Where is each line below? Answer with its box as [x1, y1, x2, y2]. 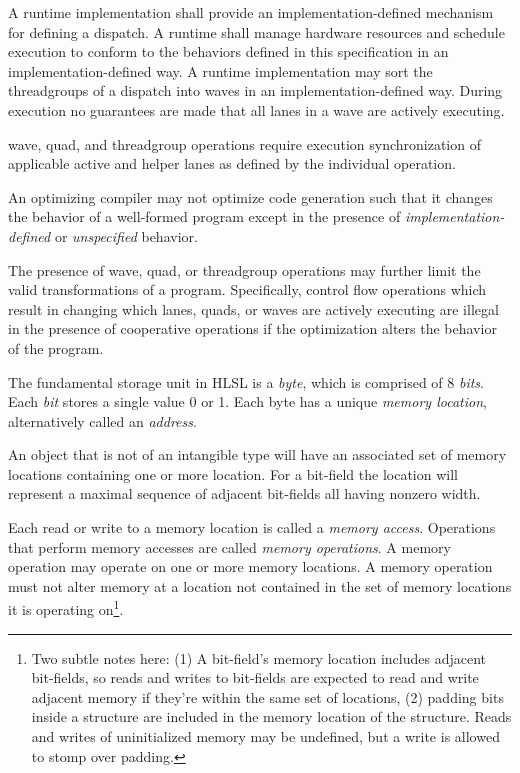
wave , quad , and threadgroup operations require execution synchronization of [8, 133, 481, 154]
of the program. [8, 337, 104, 358]
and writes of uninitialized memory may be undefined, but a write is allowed [31, 726, 500, 747]
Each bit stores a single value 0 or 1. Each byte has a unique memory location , [8, 391, 487, 412]
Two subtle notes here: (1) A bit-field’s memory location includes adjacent [31, 647, 486, 668]
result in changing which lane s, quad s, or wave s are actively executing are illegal [8, 298, 499, 319]
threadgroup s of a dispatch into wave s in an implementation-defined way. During [8, 80, 503, 101]
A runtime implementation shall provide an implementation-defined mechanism [8, 2, 494, 22]
